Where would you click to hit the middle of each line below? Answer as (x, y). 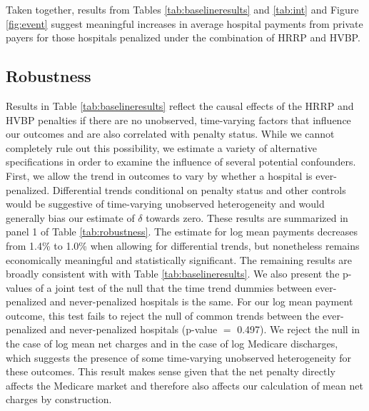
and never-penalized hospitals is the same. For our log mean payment (201, 301)
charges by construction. (59, 399)
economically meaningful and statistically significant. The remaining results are (179, 259)
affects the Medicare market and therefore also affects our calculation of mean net (184, 385)
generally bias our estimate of (70, 217)
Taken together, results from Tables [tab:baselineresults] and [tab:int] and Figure (182, 9)
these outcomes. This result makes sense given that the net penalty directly (171, 371)
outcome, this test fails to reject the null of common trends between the (163, 315)
